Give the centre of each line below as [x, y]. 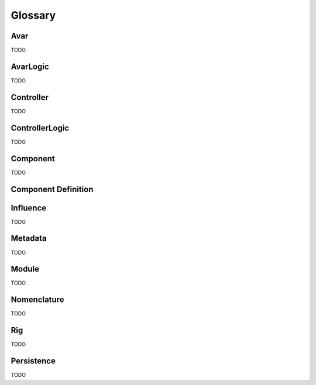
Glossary [33, 15]
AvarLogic [30, 66]
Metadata [29, 239]
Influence [29, 208]
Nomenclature [37, 300]
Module [25, 269]
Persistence [33, 361]
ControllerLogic [40, 128]
